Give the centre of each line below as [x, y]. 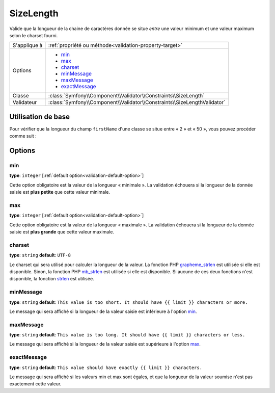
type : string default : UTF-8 [40, 255]
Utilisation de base [40, 116]
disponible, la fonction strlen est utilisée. [52, 279]
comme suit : [23, 136]
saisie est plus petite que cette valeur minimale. [60, 192]
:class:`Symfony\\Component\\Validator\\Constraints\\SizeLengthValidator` [137, 102]
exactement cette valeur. [35, 384]
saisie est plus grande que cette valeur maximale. [62, 232]
